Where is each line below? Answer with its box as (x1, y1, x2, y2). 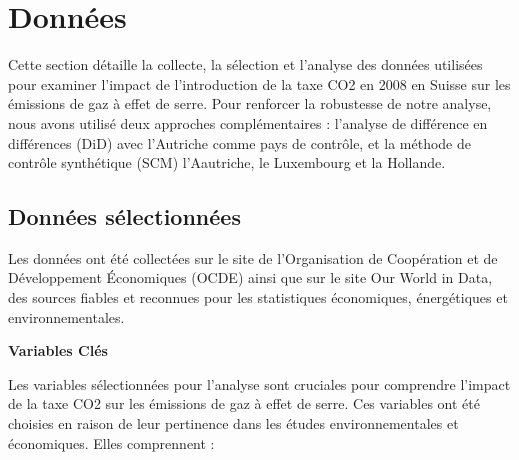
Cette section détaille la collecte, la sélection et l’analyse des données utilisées (8, 54, 483, 75)
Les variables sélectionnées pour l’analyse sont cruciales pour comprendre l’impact (8, 373, 511, 394)
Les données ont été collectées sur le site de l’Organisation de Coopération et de (8, 247, 498, 268)
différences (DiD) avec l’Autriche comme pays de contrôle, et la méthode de (8, 132, 471, 153)
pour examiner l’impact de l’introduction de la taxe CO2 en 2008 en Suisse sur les (8, 73, 511, 94)
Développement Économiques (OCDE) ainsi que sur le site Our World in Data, (8, 267, 493, 288)
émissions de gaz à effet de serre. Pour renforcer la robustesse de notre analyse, (8, 93, 492, 114)
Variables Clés (8, 340, 108, 361)
